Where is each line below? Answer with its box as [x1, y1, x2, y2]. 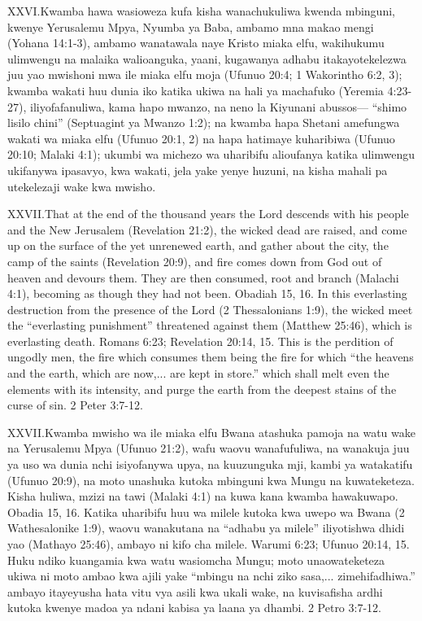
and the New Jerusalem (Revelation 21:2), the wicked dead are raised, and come [7, 221, 407, 238]
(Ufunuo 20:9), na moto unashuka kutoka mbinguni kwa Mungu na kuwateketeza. [7, 471, 415, 488]
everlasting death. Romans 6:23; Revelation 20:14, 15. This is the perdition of [7, 332, 394, 349]
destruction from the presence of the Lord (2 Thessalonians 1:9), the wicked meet [7, 300, 413, 317]
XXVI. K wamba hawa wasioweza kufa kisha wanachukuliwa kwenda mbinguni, [7, 2, 395, 19]
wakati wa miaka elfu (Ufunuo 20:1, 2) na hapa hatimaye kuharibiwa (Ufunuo [7, 129, 395, 147]
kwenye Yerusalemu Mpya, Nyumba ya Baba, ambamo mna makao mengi [7, 18, 374, 35]
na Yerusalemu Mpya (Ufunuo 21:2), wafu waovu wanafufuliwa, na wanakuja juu [7, 440, 410, 457]
